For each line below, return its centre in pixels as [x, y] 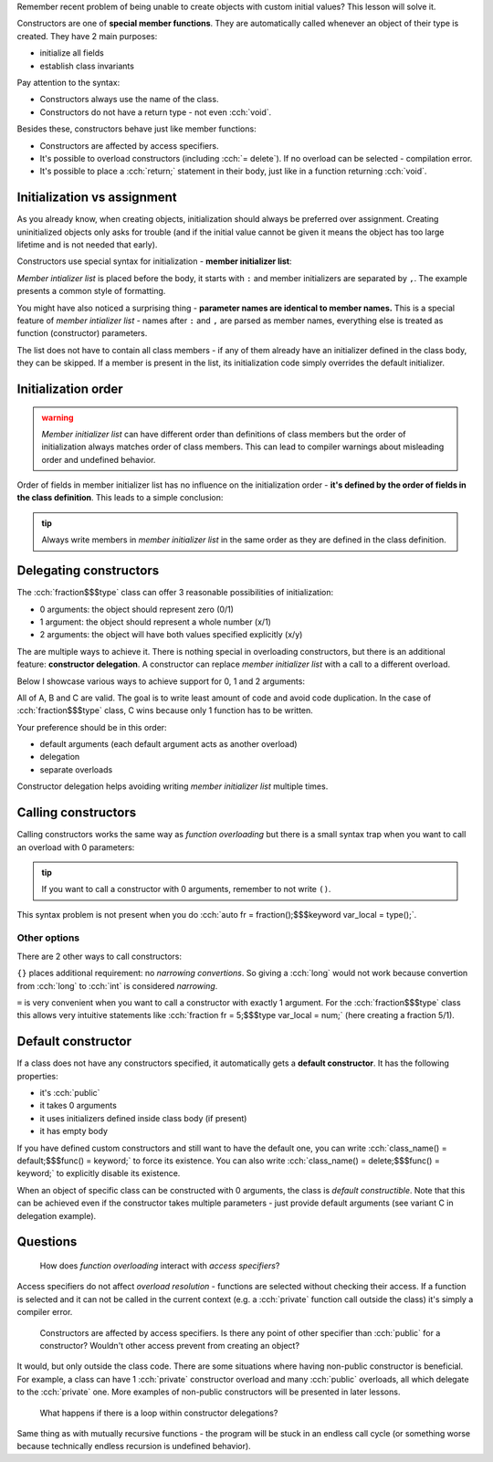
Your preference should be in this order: [92, 727]
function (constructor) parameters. [82, 333]
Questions [47, 1242]
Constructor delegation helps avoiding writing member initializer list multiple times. [173, 786]
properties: [37, 1076]
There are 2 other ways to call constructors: [100, 956]
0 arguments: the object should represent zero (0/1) [137, 609]
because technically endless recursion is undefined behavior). [134, 1446]
